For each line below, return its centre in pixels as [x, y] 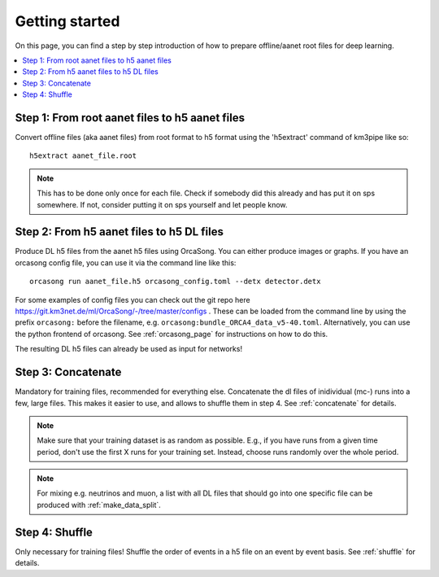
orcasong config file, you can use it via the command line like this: [126, 262]
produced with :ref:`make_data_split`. [99, 505]
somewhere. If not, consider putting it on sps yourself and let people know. [162, 204]
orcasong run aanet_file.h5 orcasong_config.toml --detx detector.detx [175, 282]
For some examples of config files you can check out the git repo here [133, 299]
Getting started [67, 21]
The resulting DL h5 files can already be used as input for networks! [129, 349]
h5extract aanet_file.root [83, 156]
